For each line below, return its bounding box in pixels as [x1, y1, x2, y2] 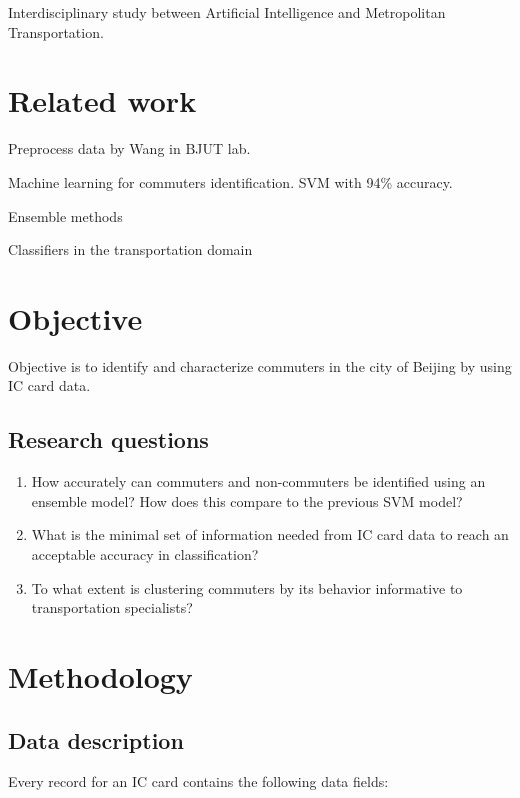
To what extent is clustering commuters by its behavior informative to [31, 577, 463, 598]
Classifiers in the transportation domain [8, 239, 253, 260]
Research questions [8, 424, 209, 455]
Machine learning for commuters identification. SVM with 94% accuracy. [8, 171, 453, 192]
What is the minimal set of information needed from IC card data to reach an [31, 524, 509, 545]
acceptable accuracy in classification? [31, 543, 259, 564]
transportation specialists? [31, 597, 193, 618]
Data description [8, 724, 184, 755]
